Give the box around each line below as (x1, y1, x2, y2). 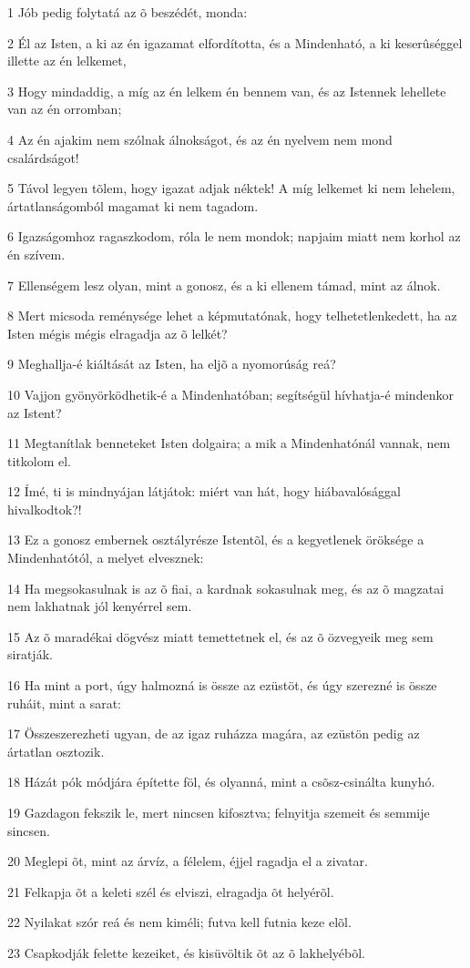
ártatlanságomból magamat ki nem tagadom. (7, 196, 259, 215)
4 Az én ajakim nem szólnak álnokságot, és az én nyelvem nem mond (7, 129, 393, 148)
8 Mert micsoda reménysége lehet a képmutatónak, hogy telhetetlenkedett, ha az (7, 306, 457, 325)
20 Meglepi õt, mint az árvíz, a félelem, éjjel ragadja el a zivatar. (7, 851, 368, 871)
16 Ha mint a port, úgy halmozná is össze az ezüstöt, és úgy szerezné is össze (7, 676, 437, 695)
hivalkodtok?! (7, 499, 82, 518)
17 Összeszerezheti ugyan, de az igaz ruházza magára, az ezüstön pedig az (7, 724, 420, 743)
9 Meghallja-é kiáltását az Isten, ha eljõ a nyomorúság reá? (7, 354, 336, 373)
